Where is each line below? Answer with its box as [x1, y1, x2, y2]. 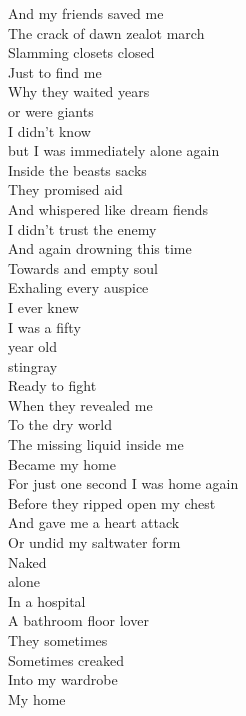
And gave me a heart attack [8, 512, 180, 533]
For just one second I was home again [8, 473, 239, 494]
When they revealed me [8, 394, 153, 415]
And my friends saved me [8, 3, 164, 23]
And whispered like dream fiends [8, 198, 209, 219]
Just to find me [8, 61, 102, 82]
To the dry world [8, 414, 112, 435]
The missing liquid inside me [8, 434, 184, 455]
